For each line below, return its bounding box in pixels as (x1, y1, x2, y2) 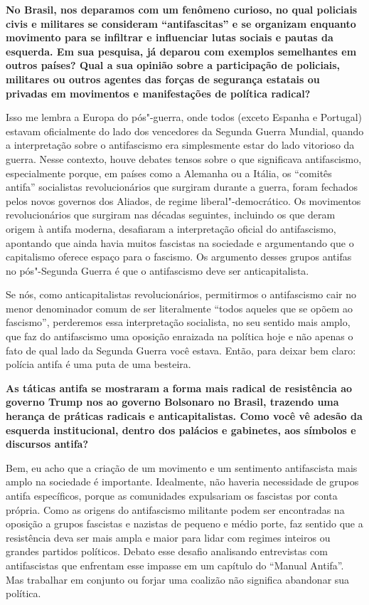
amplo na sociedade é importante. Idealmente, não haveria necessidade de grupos (6, 474, 359, 489)
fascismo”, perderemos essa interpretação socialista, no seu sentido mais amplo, (6, 315, 351, 330)
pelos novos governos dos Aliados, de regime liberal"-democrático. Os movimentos (6, 193, 361, 208)
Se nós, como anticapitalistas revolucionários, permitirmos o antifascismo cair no (6, 287, 357, 302)
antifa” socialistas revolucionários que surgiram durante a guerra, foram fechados (6, 179, 358, 194)
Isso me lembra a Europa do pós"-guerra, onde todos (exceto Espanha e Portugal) (6, 110, 363, 125)
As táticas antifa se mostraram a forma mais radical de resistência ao (6, 380, 353, 395)
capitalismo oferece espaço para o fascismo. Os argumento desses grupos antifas (6, 249, 352, 264)
